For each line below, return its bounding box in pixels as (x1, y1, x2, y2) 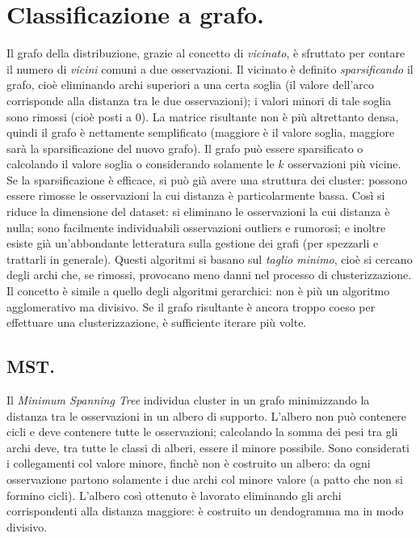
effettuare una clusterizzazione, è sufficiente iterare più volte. (6, 314, 307, 331)
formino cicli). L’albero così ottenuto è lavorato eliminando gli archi (6, 486, 342, 503)
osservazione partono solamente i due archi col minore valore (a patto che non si (6, 470, 403, 487)
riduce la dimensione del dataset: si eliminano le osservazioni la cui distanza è (6, 203, 390, 220)
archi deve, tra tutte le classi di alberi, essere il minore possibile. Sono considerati (6, 438, 409, 455)
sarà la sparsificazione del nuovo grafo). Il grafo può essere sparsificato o (6, 139, 363, 156)
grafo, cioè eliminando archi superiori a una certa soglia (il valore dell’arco (6, 76, 375, 93)
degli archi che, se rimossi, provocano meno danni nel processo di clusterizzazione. (6, 266, 412, 283)
